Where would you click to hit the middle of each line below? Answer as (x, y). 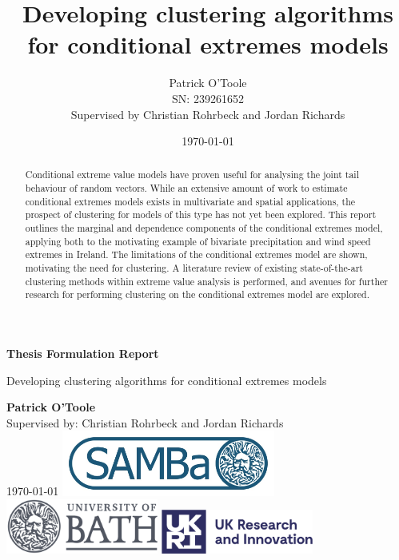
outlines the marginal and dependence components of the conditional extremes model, (204, 228)
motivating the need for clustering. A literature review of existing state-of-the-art (194, 268)
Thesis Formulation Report (83, 353)
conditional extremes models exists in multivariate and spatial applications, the (190, 201)
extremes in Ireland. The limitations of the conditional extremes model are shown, (196, 254)
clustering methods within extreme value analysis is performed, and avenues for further (206, 281)
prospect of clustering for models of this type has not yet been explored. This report (201, 214)
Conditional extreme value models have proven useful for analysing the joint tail (192, 175)
